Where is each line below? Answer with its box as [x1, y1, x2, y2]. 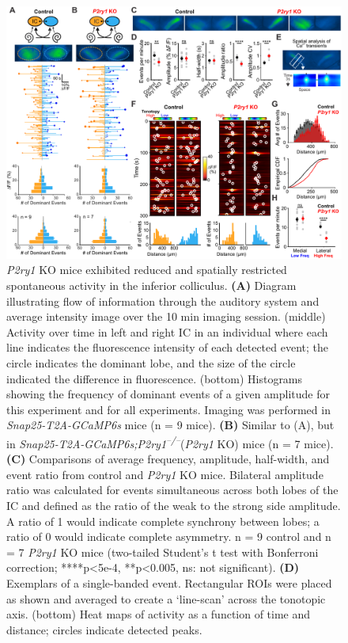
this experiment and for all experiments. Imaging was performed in [6, 401, 331, 417]
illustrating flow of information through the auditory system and [6, 292, 320, 309]
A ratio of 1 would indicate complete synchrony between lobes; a [6, 512, 320, 529]
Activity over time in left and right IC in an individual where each [6, 323, 328, 340]
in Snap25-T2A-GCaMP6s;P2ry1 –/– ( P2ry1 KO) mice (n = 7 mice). [6, 432, 334, 451]
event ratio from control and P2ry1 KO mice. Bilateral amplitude [6, 466, 323, 482]
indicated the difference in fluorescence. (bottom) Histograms [6, 370, 303, 386]
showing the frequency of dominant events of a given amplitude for [6, 386, 330, 402]
